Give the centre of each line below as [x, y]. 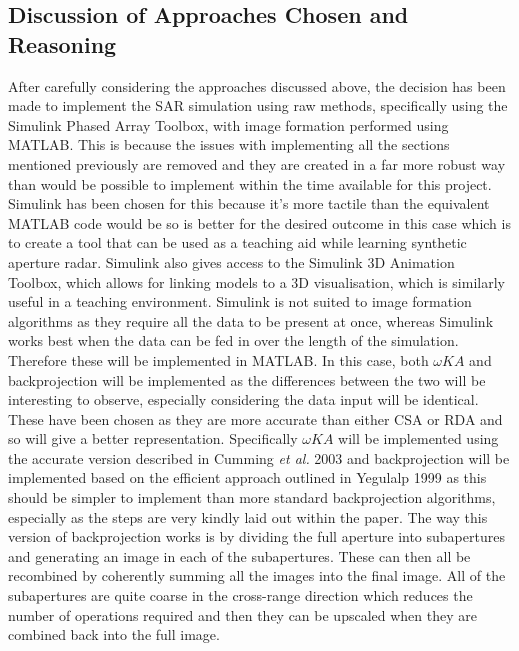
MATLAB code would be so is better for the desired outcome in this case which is [259, 222]
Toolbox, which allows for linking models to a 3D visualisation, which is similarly [256, 281]
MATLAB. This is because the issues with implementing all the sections [229, 144]
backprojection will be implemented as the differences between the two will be [247, 379]
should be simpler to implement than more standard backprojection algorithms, [252, 497]
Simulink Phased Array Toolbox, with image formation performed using [228, 124]
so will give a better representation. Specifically [153, 438]
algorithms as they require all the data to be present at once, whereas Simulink [251, 320]
